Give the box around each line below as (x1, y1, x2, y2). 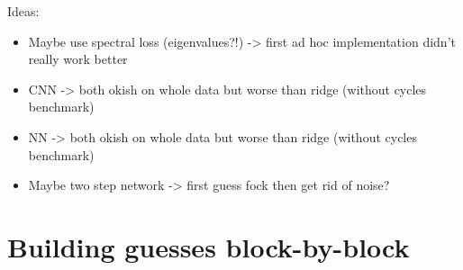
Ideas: (7, 2, 40, 20)
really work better (28, 49, 128, 68)
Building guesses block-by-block (7, 228, 410, 265)
